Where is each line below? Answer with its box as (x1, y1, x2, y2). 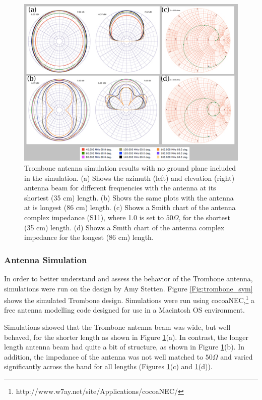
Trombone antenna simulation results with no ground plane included (24, 162, 236, 173)
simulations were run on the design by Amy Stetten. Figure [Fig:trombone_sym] (4, 283, 253, 293)
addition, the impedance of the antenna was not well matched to (4, 351, 204, 362)
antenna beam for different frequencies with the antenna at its (24, 182, 216, 193)
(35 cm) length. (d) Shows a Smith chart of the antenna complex (24, 222, 225, 232)
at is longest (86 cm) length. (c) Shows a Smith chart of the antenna (24, 202, 236, 213)
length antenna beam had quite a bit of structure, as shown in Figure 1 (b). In (4, 341, 244, 352)
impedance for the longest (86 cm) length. (24, 232, 154, 242)
